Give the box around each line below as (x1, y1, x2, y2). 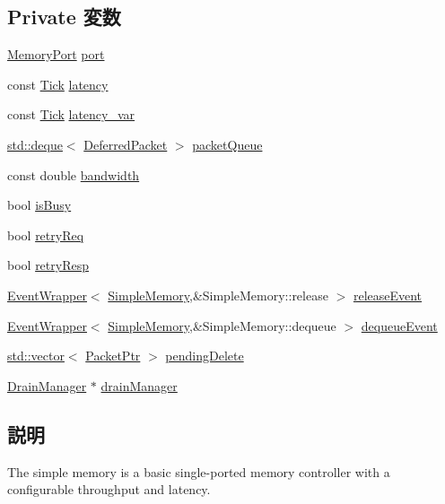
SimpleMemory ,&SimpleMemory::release (108, 285, 328, 304)
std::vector (7, 346, 65, 365)
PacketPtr (85, 346, 141, 365)
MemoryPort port (7, 45, 105, 64)
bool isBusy (7, 196, 72, 214)
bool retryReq (7, 225, 84, 244)
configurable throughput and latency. (7, 480, 211, 499)
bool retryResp (7, 256, 89, 274)
